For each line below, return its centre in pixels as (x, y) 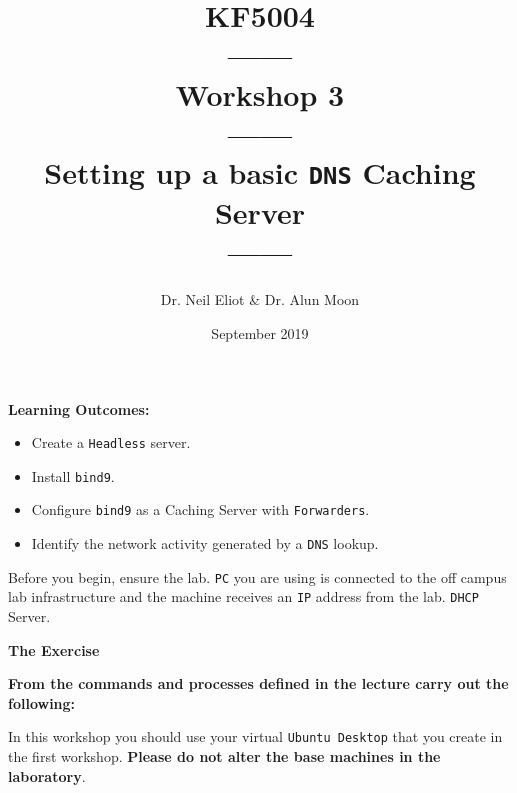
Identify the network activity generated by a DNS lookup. (205, 543)
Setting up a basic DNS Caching (260, 171)
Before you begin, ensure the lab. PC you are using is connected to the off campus (257, 576)
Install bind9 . (73, 475)
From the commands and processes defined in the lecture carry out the (258, 683)
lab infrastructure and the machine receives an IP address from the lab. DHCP (243, 596)
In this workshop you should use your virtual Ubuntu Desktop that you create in (255, 736)
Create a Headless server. (111, 442)
